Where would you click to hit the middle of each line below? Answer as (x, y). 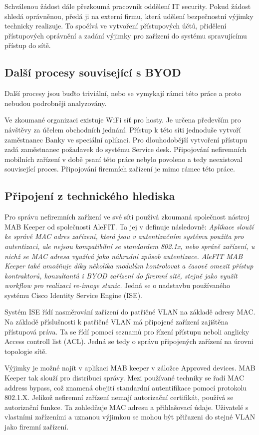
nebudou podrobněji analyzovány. (56, 103)
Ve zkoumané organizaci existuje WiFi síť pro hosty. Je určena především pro (123, 120)
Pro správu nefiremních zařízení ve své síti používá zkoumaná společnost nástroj (127, 217)
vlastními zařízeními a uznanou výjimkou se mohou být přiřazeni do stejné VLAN (130, 417)
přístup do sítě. (28, 45)
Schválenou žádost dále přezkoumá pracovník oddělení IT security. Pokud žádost (128, 6)
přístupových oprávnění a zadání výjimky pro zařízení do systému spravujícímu (126, 35)
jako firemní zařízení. (37, 426)
